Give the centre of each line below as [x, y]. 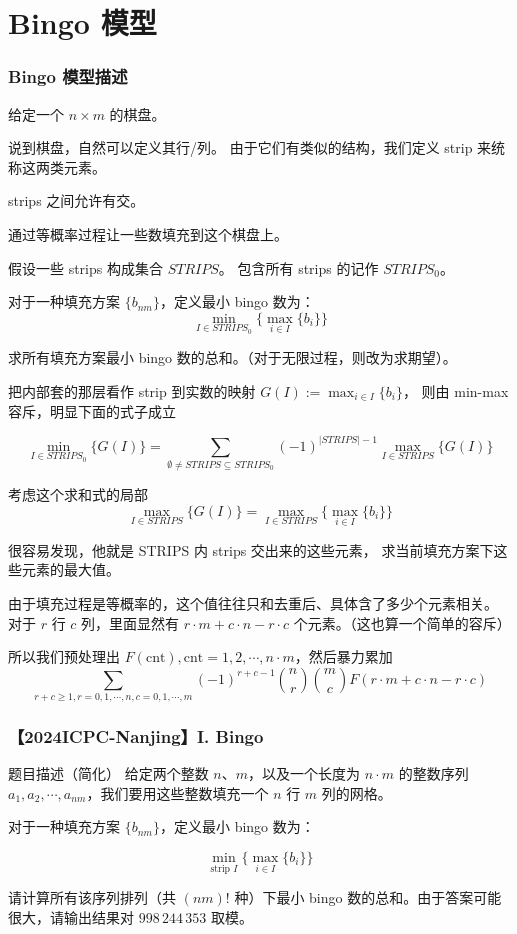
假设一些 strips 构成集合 [85, 267]
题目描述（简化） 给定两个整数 [108, 773]
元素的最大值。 [70, 569]
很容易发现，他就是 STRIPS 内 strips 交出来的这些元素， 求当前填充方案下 [251, 549]
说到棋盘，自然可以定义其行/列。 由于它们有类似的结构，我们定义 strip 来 [250, 147]
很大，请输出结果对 [71, 916]
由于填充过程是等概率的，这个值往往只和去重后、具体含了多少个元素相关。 [253, 602]
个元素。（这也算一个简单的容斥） [402, 622]
